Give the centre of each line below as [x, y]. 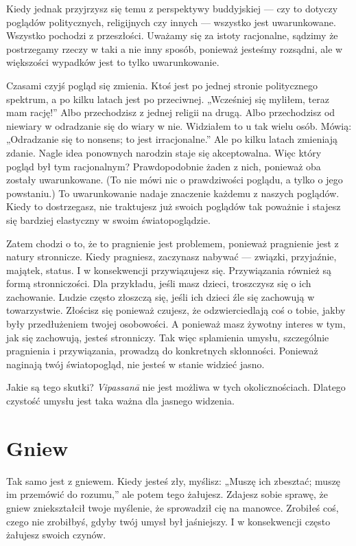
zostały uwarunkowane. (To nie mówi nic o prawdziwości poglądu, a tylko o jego [175, 180]
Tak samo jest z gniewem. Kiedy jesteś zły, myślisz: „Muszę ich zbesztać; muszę [174, 480]
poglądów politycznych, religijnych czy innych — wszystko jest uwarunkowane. [171, 22]
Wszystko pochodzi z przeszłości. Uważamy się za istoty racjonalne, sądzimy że [172, 35]
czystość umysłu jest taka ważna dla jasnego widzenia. [120, 401]
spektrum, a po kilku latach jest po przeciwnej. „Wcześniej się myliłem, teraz [168, 99]
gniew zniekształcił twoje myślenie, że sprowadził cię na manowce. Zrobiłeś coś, [173, 507]
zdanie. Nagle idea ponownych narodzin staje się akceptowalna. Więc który [164, 152]
